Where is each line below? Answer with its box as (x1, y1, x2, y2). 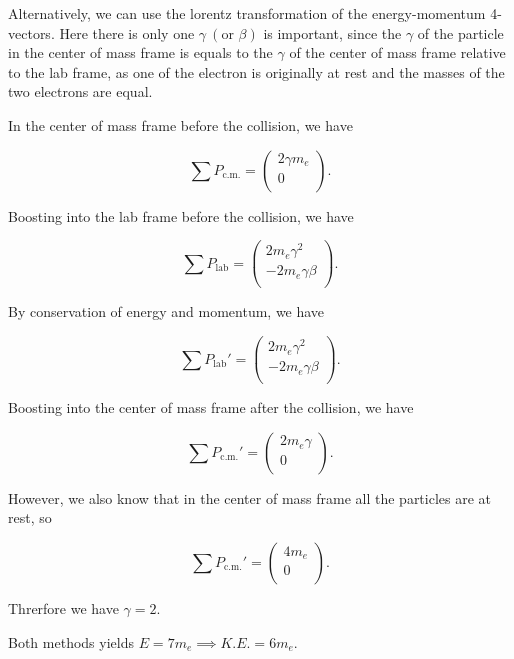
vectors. (8, 22, 55, 43)
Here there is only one (59, 22, 195, 43)
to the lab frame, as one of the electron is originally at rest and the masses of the (8, 61, 505, 82)
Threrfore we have (8, 598, 119, 619)
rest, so (8, 507, 52, 528)
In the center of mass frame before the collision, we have (8, 114, 353, 135)
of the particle (417, 22, 504, 43)
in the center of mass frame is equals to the (8, 42, 273, 63)
